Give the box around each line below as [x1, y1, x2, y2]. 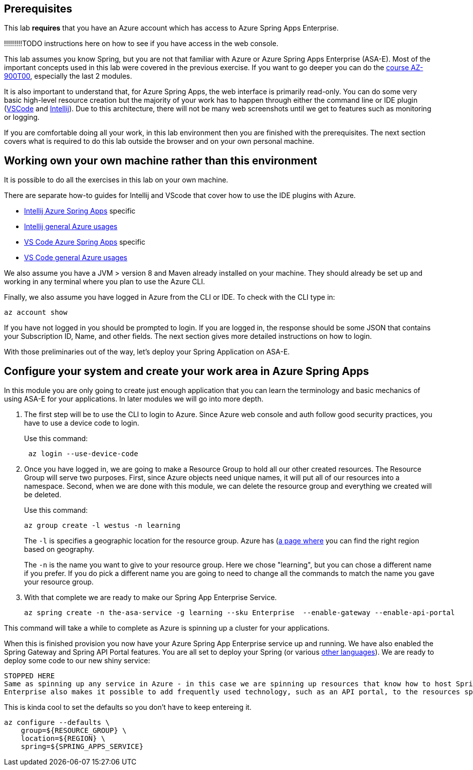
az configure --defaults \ [4, 718, 110, 727]
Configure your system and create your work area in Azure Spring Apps [4, 364, 369, 377]
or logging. [4, 113, 40, 122]
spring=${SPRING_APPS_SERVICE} [21, 742, 144, 751]
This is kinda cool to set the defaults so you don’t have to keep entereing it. [4, 703, 252, 712]
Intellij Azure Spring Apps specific [24, 207, 136, 216]
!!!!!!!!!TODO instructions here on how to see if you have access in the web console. [4, 39, 279, 48]
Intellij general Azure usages [24, 222, 118, 231]
